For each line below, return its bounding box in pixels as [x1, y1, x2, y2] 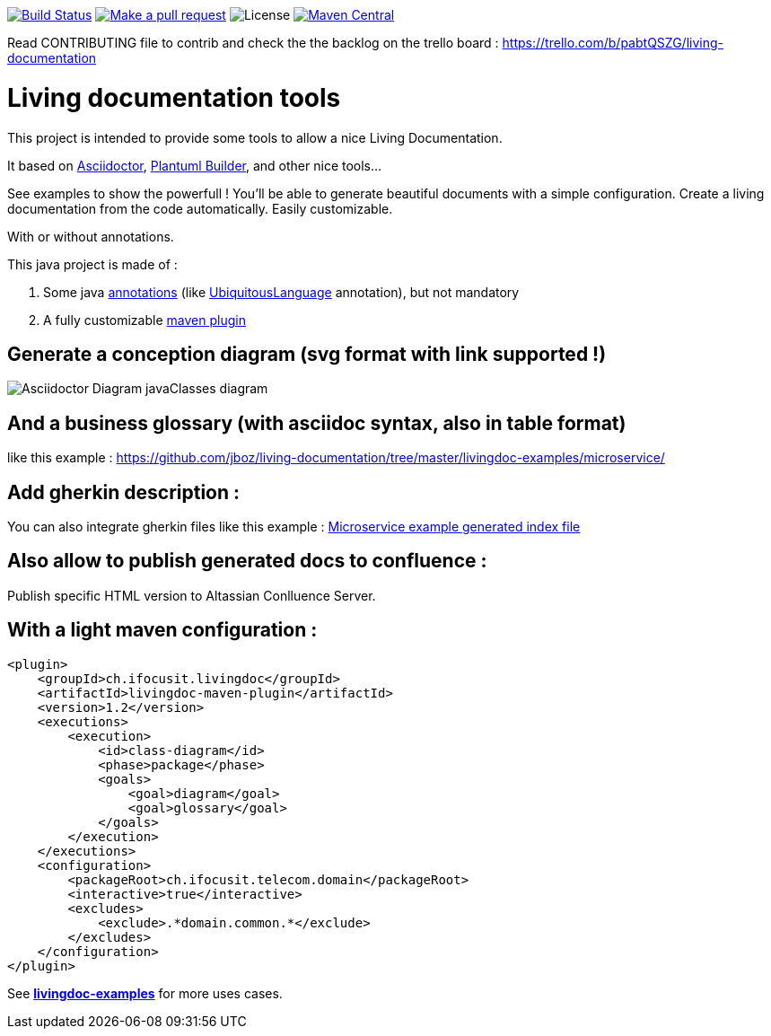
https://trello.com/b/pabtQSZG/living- [502, 35, 723, 50]
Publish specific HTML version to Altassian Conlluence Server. [7, 587, 376, 603]
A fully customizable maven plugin [43, 312, 246, 328]
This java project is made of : [7, 256, 178, 272]
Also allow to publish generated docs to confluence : [7, 549, 487, 573]
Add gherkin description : [7, 480, 241, 504]
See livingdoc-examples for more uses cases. [7, 985, 283, 1001]
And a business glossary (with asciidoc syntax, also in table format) [7, 411, 626, 435]
